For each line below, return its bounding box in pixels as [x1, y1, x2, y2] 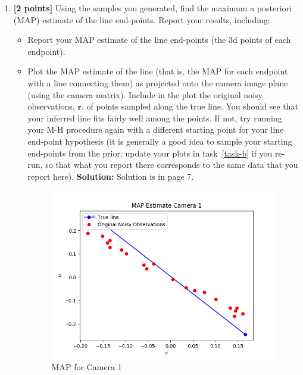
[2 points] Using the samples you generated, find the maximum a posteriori [13, 2, 292, 14]
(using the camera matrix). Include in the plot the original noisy [27, 88, 263, 101]
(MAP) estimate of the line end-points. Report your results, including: [13, 13, 270, 26]
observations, [27, 100, 75, 112]
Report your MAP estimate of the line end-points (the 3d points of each [27, 33, 291, 46]
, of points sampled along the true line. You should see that [82, 100, 299, 112]
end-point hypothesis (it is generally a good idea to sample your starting [27, 135, 292, 147]
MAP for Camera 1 [51, 361, 122, 373]
